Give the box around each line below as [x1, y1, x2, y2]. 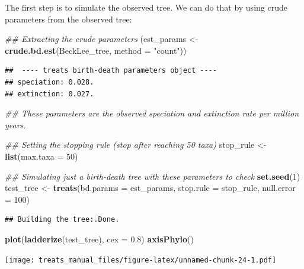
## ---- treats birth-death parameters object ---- [5, 66, 217, 75]
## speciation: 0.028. [5, 77, 94, 86]
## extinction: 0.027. [5, 89, 94, 98]
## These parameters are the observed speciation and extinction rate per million [5, 107, 299, 119]
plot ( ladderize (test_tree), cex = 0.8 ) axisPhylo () [5, 232, 194, 245]
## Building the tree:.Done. [5, 215, 120, 224]
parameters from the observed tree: [5, 12, 132, 25]
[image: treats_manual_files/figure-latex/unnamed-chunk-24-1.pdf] [5, 255, 277, 264]
